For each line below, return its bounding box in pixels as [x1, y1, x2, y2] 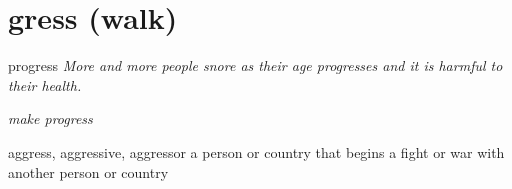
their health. [8, 74, 82, 95]
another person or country [8, 161, 169, 182]
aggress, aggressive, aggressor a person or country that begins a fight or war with [8, 141, 505, 162]
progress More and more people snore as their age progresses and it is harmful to [8, 55, 503, 76]
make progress [8, 108, 93, 129]
